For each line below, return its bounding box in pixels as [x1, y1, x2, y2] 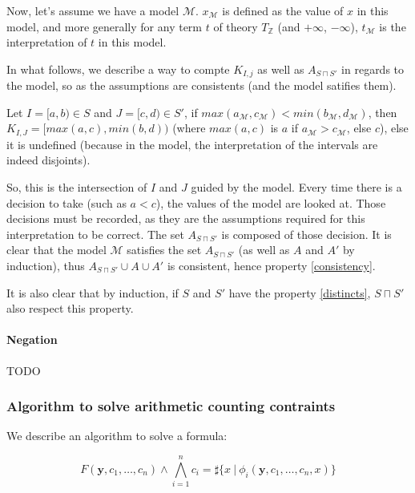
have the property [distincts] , [228, 284, 371, 301]
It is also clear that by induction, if [6, 284, 179, 301]
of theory [213, 18, 258, 34]
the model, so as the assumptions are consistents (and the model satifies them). [6, 77, 397, 94]
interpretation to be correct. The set [6, 225, 184, 242]
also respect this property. [6, 300, 134, 317]
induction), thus [6, 257, 85, 274]
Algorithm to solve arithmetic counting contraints [6, 396, 336, 416]
